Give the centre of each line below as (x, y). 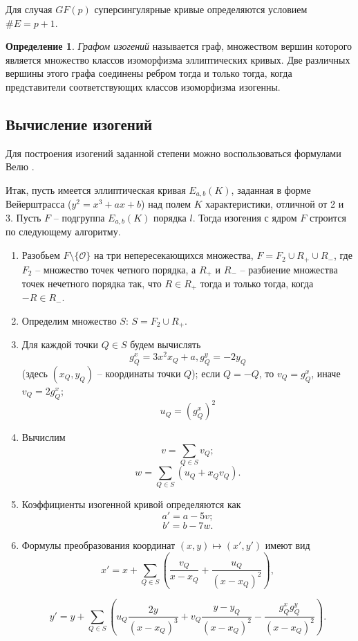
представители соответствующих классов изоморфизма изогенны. (143, 86)
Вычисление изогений (79, 124)
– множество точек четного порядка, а (116, 269)
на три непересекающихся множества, (173, 255)
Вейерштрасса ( (39, 204)
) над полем (166, 204)
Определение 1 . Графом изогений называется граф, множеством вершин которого (179, 46)
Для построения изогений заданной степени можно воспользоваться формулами (173, 153)
